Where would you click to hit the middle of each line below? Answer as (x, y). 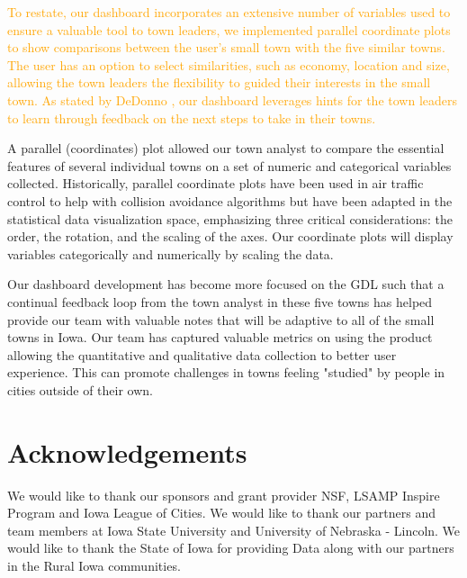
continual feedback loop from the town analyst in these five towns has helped (220, 301)
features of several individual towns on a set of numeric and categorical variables (229, 165)
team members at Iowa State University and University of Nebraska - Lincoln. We (234, 530)
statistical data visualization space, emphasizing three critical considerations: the (230, 218)
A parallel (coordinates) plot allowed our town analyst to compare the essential (226, 148)
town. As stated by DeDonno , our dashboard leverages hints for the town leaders (232, 99)
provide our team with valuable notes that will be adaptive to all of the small (221, 319)
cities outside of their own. (80, 389)
